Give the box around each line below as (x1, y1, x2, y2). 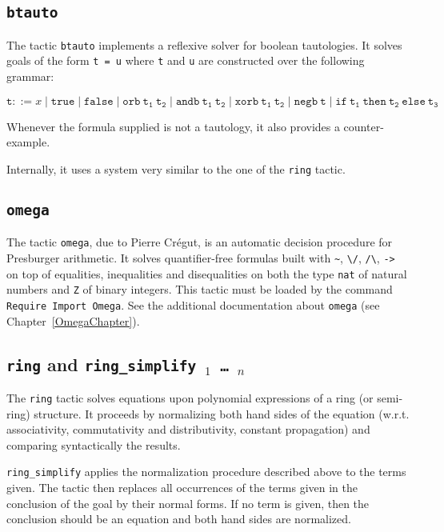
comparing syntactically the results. (6, 436, 181, 453)
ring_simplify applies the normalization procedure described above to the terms (6, 463, 406, 480)
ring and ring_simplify (6, 351, 197, 376)
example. (6, 134, 50, 150)
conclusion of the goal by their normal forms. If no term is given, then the (6, 494, 370, 511)
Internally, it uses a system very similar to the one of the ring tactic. (6, 160, 346, 177)
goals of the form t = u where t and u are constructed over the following (6, 52, 365, 69)
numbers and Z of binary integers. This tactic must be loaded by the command (6, 281, 393, 298)
